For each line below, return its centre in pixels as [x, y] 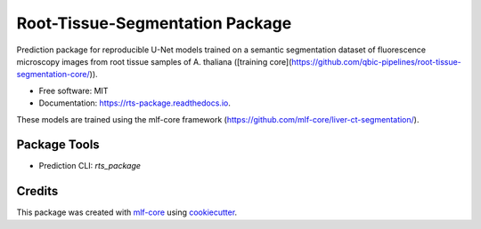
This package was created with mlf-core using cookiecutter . [127, 212]
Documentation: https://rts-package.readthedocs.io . [135, 103]
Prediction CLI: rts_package [90, 166]
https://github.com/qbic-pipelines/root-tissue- [376, 61]
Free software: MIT [73, 91]
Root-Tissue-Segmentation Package [154, 23]
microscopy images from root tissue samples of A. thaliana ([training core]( [154, 61]
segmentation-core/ [53, 75]
